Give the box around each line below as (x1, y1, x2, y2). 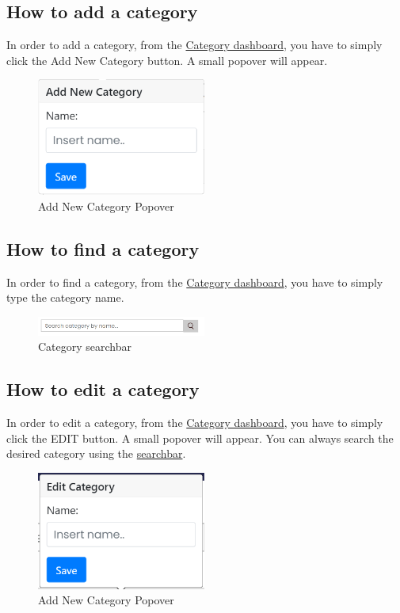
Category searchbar (38, 338, 132, 355)
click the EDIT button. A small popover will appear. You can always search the (6, 429, 394, 446)
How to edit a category (6, 377, 200, 402)
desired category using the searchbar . (6, 445, 186, 462)
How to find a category (6, 236, 200, 261)
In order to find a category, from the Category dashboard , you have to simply (6, 273, 383, 290)
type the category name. (6, 289, 124, 306)
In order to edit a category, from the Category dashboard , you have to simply (6, 414, 383, 431)
